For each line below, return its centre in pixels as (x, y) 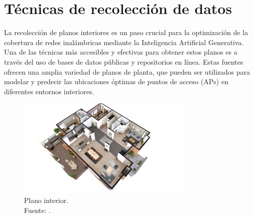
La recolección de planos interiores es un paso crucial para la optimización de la (126, 32)
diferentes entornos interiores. (49, 91)
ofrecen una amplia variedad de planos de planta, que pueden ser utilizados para (127, 71)
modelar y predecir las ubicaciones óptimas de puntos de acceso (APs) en (116, 81)
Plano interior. (46, 200)
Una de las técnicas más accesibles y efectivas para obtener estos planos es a (121, 52)
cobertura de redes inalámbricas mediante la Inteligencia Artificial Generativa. (124, 42)
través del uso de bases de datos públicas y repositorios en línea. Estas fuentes (124, 61)
